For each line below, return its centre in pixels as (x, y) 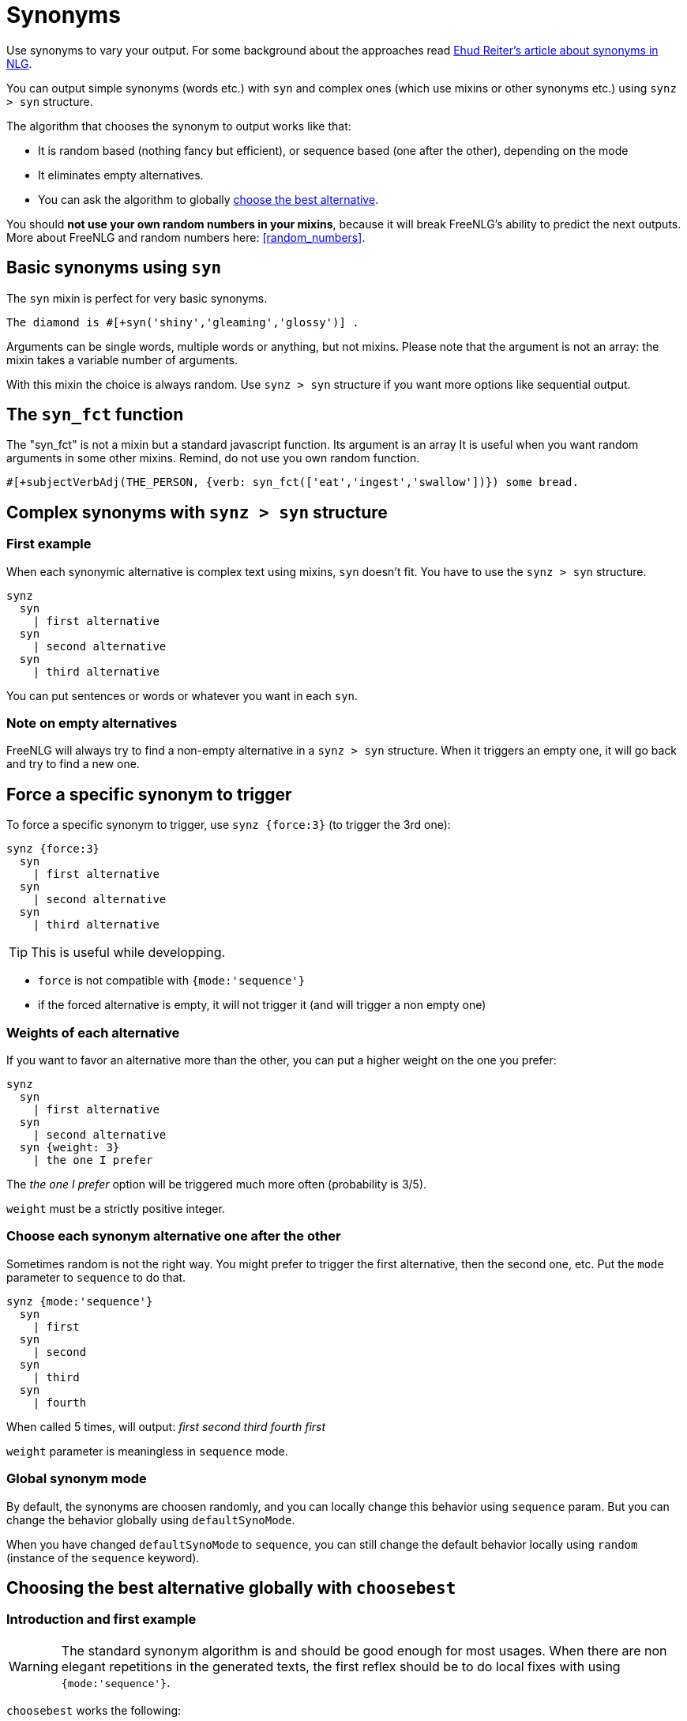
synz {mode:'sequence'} (80, 1301)
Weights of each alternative (93, 1032)
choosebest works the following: (94, 1710)
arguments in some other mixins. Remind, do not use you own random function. (213, 458)
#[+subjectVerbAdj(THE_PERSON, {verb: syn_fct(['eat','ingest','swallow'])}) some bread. (293, 482)
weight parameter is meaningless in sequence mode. (147, 1451)
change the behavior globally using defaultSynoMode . (151, 1520)
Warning (34, 1666)
